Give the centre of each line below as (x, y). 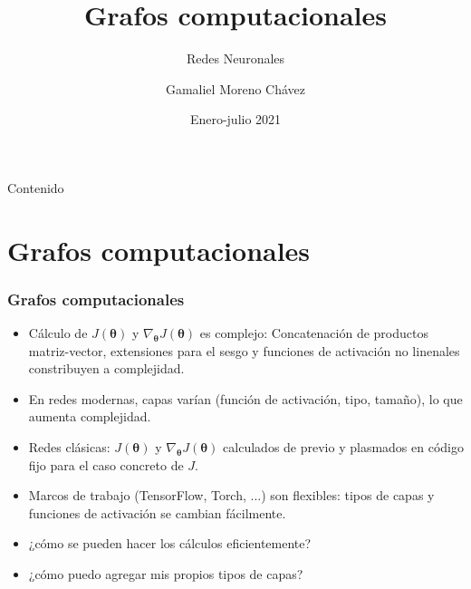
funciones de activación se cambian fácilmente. (157, 512)
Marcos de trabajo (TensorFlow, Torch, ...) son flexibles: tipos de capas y (231, 495)
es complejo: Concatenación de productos (314, 333)
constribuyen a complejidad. (106, 368)
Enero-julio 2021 (235, 119)
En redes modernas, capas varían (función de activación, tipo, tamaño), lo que (245, 398)
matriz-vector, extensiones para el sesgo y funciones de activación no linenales (244, 350)
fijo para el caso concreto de (106, 464)
